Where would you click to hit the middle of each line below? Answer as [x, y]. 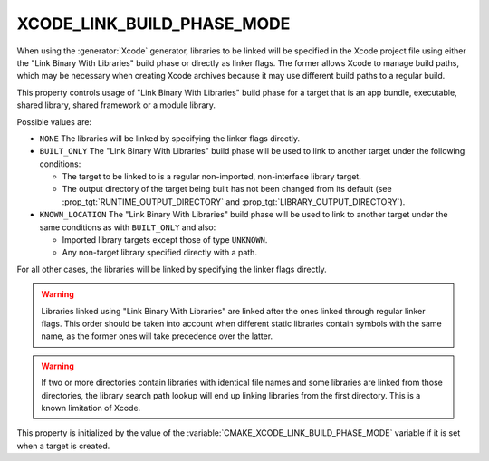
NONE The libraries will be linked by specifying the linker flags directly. [170, 138]
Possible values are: [54, 121]
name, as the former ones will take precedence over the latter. [157, 336]
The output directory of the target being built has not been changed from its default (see [227, 189]
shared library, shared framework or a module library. [116, 105]
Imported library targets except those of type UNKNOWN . [165, 240]
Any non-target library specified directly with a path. [160, 253]
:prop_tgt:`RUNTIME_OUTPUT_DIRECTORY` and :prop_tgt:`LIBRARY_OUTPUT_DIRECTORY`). [234, 202]
